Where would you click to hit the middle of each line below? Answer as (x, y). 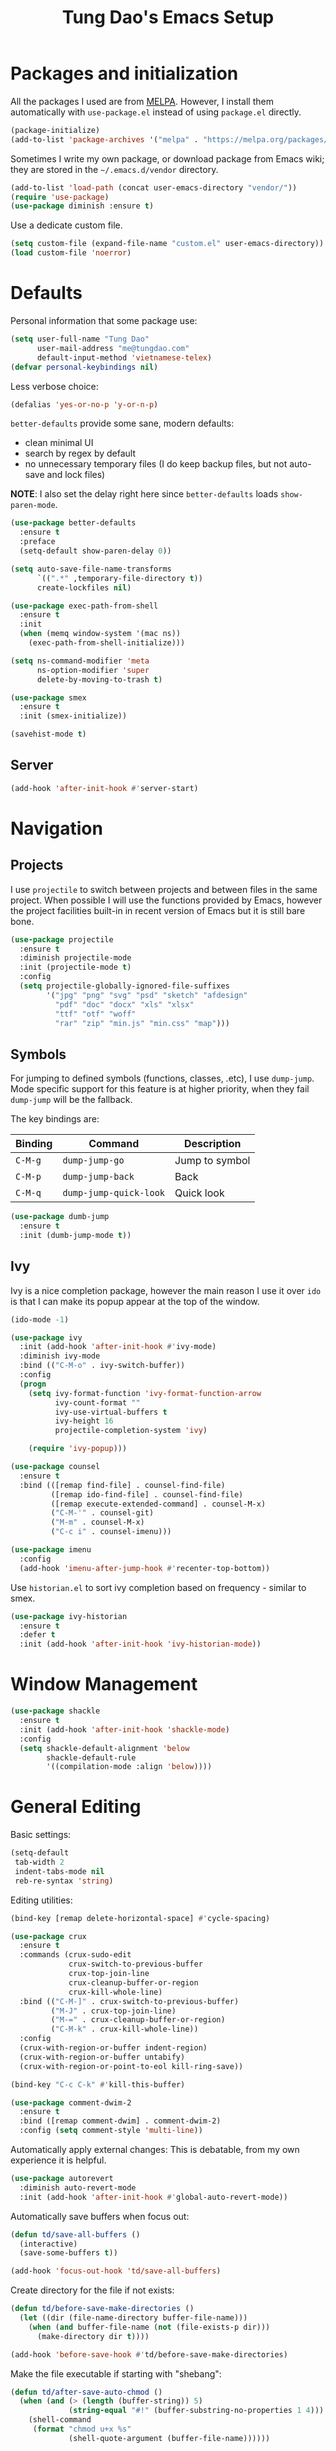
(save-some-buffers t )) (68, 2253)
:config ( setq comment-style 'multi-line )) (111, 2131)
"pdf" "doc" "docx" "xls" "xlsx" (124, 1004)
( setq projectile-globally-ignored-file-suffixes (124, 986)
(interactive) (48, 2244)
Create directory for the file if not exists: (92, 2290)
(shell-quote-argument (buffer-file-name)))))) (169, 2438)
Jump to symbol (212, 1161)
